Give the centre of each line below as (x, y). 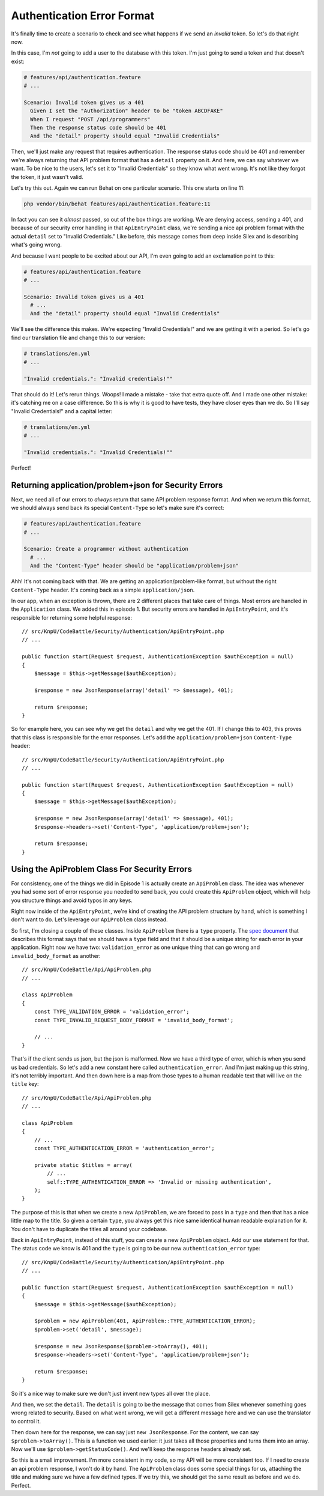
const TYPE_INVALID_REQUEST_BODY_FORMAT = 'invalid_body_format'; (134, 1020)
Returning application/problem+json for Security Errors (117, 485)
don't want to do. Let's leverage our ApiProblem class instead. (89, 919)
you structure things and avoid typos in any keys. (72, 900)
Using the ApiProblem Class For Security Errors (101, 869)
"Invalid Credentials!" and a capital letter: (62, 411)
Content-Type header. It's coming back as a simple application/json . (103, 590)
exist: (18, 61)
